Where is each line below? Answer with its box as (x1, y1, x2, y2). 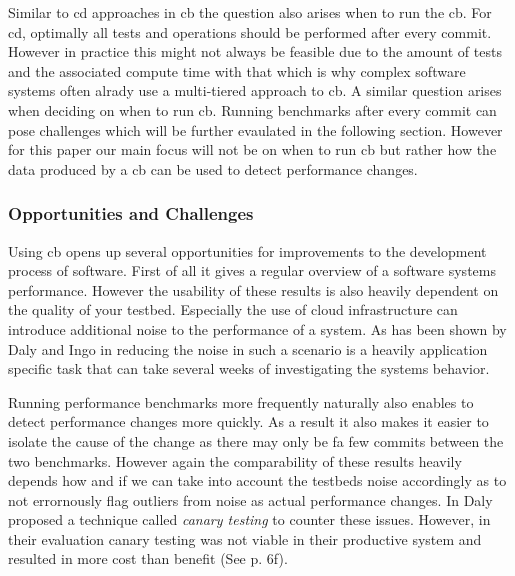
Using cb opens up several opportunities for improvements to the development (8, 240, 487, 261)
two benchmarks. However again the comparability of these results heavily (8, 450, 462, 471)
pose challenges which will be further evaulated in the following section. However (8, 119, 503, 140)
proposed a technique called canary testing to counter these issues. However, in (8, 509, 491, 530)
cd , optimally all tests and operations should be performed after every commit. (8, 21, 492, 42)
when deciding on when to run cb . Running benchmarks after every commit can (8, 99, 497, 120)
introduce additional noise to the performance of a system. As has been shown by (8, 318, 507, 339)
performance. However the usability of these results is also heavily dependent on (8, 279, 499, 300)
